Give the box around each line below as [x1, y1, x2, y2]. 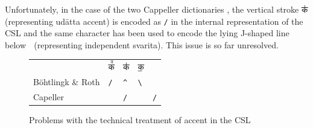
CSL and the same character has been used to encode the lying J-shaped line [5, 27, 289, 39]
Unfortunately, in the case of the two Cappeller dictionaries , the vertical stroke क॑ [5, 3, 308, 15]
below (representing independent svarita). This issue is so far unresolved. [5, 38, 279, 51]
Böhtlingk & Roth [33, 75, 100, 88]
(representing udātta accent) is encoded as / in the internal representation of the [5, 14, 303, 27]
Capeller [33, 90, 64, 103]
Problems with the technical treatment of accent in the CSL [29, 114, 251, 126]
